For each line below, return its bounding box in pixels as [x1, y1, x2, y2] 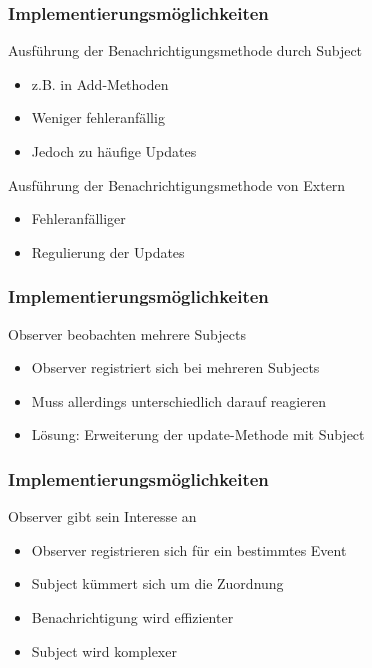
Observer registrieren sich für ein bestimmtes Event [31, 539, 347, 560]
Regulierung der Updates [31, 241, 185, 262]
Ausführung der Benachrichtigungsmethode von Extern [8, 174, 346, 195]
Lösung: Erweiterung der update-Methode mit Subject [31, 424, 365, 445]
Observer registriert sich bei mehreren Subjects [31, 357, 320, 378]
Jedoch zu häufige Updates [31, 141, 197, 161]
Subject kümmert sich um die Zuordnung [31, 573, 284, 594]
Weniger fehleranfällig [31, 107, 165, 128]
